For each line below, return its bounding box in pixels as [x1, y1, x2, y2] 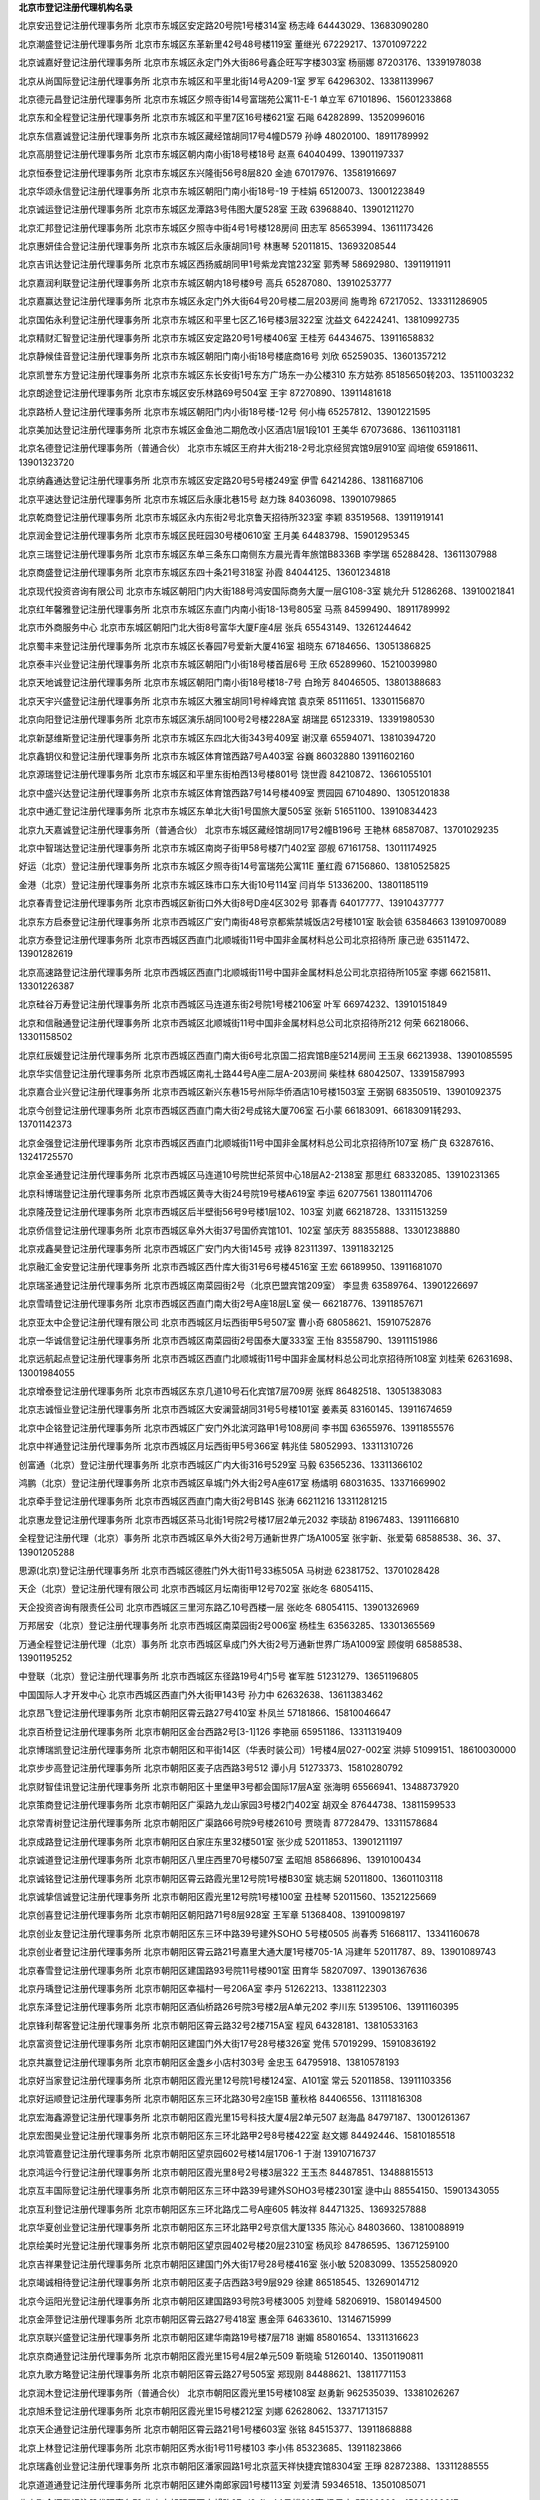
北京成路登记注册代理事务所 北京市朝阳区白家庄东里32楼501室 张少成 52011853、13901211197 [18, 1835, 404, 1847]
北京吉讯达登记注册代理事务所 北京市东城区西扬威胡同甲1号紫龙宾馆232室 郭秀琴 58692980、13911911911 [18, 258, 451, 270]
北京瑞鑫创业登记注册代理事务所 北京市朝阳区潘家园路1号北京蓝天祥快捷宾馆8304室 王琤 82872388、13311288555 [18, 2460, 490, 2472]
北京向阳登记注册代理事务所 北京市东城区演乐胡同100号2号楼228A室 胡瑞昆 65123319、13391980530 [18, 713, 435, 725]
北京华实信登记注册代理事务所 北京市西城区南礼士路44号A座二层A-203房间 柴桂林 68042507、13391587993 [18, 1068, 465, 1080]
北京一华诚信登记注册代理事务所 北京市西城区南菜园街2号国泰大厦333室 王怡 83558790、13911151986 [18, 1334, 439, 1346]
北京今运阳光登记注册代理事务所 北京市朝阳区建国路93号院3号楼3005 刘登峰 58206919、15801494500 [18, 2295, 442, 2307]
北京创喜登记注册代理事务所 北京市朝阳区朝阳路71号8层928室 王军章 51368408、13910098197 [18, 1909, 406, 1921]
